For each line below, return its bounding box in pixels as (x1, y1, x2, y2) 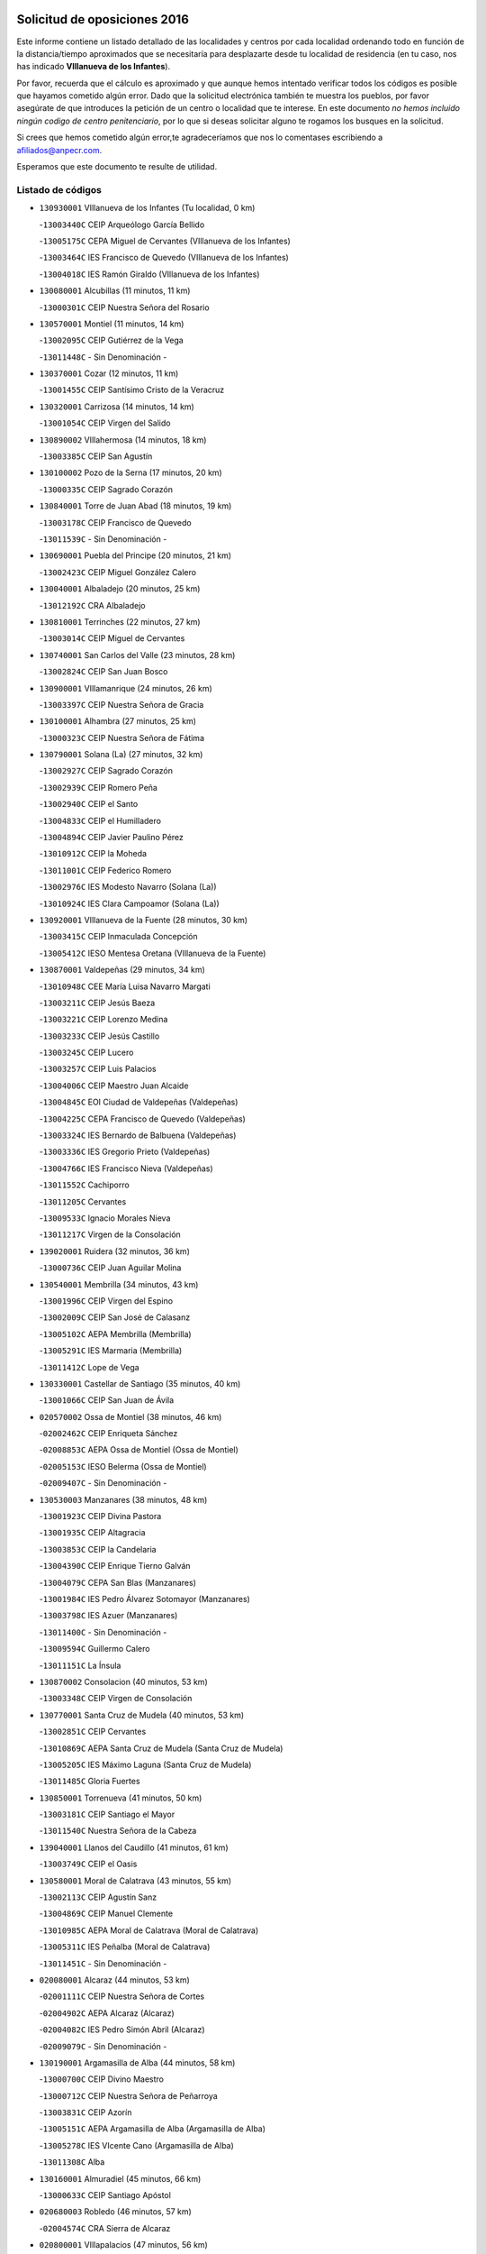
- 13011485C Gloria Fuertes (39, 1776, 140, 1787)
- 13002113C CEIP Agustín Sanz (39, 1892, 157, 1902)
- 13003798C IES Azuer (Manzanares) (39, 1610, 178, 1621)
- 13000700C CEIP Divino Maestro (39, 2074, 164, 2084)
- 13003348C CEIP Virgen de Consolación (39, 1693, 193, 1704)
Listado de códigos (16, 183, 103, 196)
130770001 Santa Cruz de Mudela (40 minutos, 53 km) (39, 1709, 245, 1720)
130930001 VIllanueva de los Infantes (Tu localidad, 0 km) (39, 203, 256, 214)
